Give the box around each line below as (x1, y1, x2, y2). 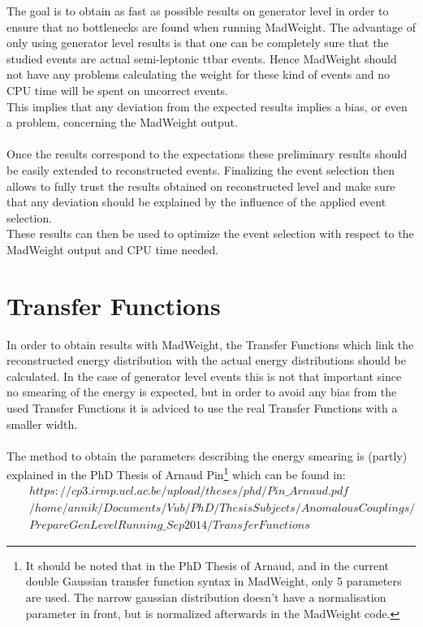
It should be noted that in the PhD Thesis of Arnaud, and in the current (25, 556, 390, 573)
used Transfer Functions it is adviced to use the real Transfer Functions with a (6, 400, 398, 416)
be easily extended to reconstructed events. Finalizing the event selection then (6, 161, 395, 178)
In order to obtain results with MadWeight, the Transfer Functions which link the (6, 335, 414, 352)
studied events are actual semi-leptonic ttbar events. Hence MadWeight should (6, 50, 397, 67)
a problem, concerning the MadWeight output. (6, 114, 238, 131)
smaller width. (6, 415, 78, 432)
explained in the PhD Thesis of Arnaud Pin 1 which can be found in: (6, 464, 346, 483)
